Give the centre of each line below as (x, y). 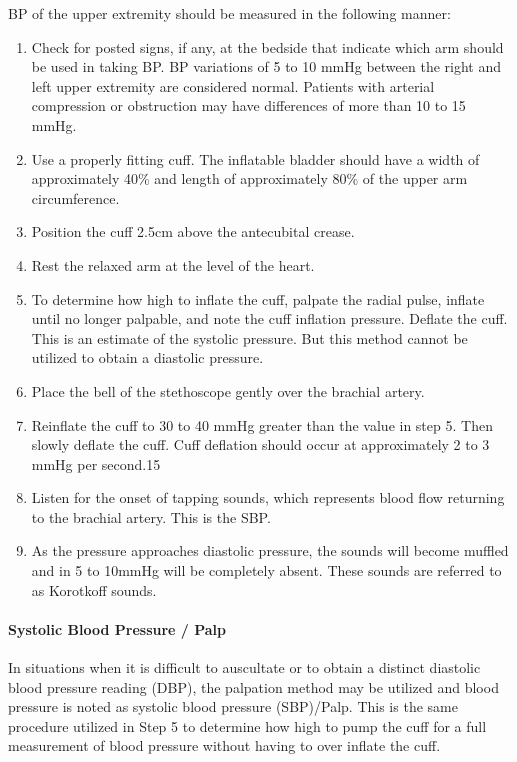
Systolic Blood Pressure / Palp (117, 628)
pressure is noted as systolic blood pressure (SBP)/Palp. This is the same (233, 706)
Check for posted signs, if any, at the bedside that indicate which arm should (267, 46)
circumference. (75, 197)
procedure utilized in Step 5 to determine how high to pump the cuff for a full (247, 725)
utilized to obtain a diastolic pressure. (147, 357)
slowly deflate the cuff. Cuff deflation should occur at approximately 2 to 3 (260, 444)
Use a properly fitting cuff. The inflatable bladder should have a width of (255, 158)
